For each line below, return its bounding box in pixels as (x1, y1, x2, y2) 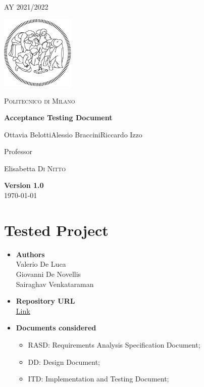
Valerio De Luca (16, 259, 66, 269)
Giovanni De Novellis (16, 268, 81, 279)
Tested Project (4, 219, 109, 240)
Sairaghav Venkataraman (16, 278, 94, 289)
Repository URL (16, 296, 75, 306)
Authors (16, 249, 45, 259)
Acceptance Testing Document (4, 112, 113, 123)
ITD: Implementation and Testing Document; (28, 373, 169, 384)
